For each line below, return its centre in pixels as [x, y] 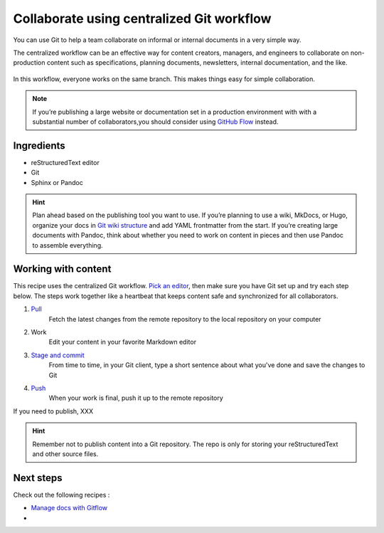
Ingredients [39, 146]
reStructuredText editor [65, 162]
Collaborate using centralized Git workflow [142, 19]
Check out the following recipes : [62, 495]
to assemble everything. [68, 245]
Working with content [62, 269]
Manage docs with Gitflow [69, 508]
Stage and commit [58, 355]
